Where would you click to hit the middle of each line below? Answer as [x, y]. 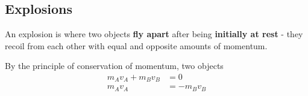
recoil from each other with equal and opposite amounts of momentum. [136, 45]
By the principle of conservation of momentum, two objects [114, 66]
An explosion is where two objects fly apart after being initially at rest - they [154, 34]
